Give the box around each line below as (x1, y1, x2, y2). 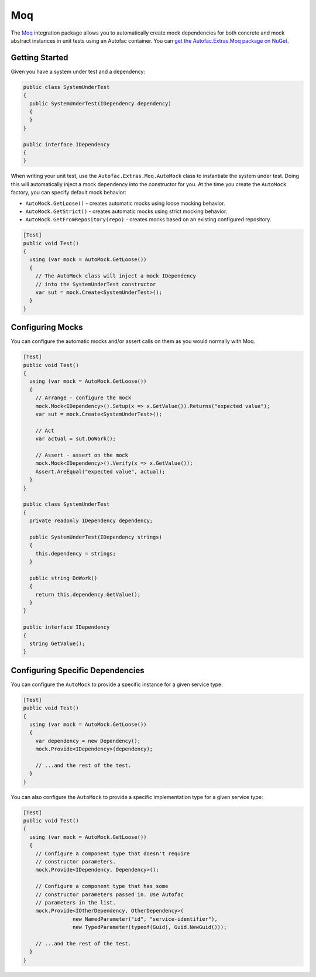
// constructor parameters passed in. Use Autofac (35, 891, 184, 898)
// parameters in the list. (35, 899, 116, 906)
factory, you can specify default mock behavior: (11, 189, 127, 196)
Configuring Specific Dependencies (11, 665, 145, 676)
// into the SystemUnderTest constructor (35, 281, 156, 287)
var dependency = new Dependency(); (35, 738, 140, 744)
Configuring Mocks (11, 323, 83, 332)
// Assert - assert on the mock (35, 451, 129, 458)
